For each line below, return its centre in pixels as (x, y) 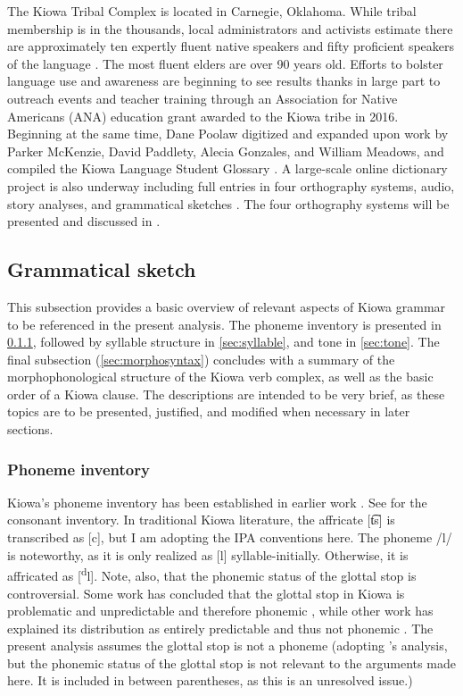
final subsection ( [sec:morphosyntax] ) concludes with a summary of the (201, 359)
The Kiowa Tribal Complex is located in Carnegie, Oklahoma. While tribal (212, 11)
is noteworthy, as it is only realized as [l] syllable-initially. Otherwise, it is (208, 554)
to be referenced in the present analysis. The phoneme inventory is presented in (224, 324)
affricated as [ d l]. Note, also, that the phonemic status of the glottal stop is (212, 574)
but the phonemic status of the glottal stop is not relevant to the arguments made (231, 662)
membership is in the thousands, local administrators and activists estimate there (230, 28)
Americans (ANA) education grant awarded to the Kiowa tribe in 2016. (203, 116)
